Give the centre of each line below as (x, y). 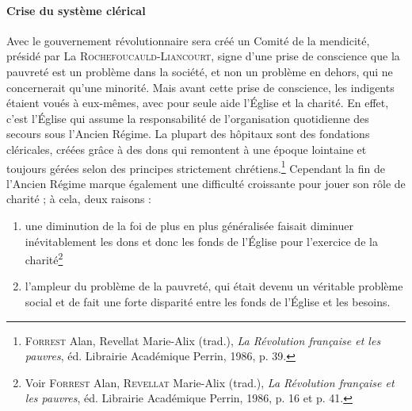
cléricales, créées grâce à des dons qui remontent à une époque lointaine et (187, 149)
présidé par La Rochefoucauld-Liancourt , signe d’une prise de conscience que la (203, 56)
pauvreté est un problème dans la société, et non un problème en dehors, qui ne (200, 71)
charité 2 (44, 258)
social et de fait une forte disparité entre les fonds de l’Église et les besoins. (208, 302)
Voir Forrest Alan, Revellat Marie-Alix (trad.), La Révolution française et (210, 382)
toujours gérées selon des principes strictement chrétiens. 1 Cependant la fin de (196, 167)
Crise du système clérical (76, 10)
